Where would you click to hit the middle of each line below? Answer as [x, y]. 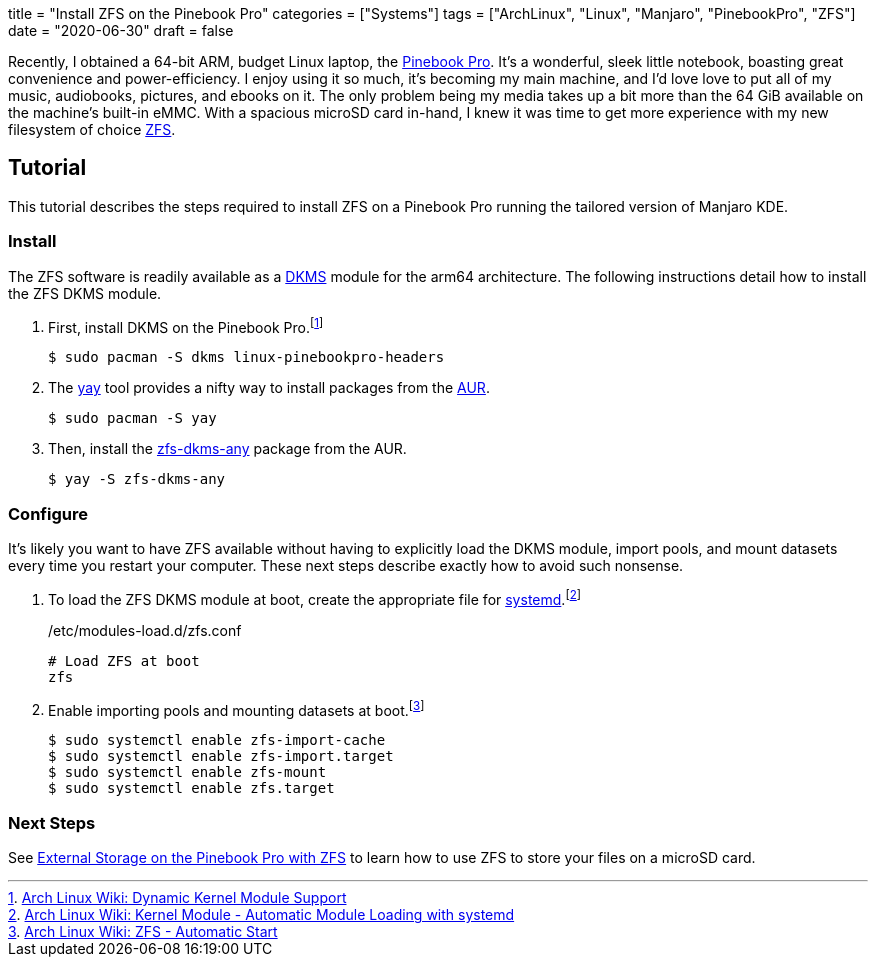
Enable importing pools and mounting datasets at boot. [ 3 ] [236, 708]
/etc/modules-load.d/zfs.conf [145, 630]
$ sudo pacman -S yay [132, 418]
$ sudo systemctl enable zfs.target [191, 788]
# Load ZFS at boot [124, 660]
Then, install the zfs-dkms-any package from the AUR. [227, 449]
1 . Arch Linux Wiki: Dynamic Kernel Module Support [177, 898]
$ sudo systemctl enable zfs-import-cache [217, 740]
